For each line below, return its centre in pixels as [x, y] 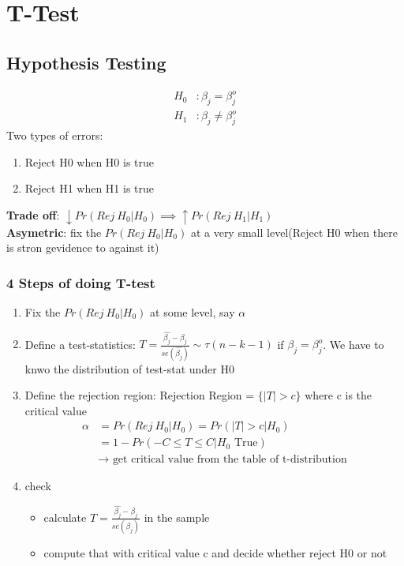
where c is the [339, 395]
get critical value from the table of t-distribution [230, 459]
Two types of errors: [55, 135]
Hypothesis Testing [86, 62]
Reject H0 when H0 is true [90, 161]
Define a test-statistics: [80, 344]
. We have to [353, 344]
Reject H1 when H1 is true [90, 188]
